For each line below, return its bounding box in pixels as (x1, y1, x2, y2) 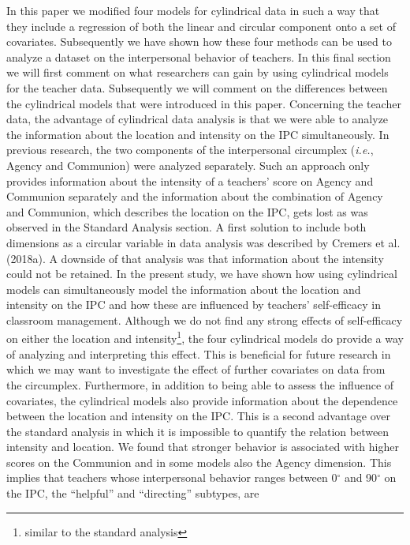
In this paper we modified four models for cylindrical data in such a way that (6, 2, 380, 18)
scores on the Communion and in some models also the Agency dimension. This (6, 453, 392, 470)
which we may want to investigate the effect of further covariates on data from (6, 361, 386, 378)
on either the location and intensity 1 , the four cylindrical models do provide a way (6, 328, 404, 347)
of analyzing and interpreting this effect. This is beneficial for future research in (6, 345, 391, 362)
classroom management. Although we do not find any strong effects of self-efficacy (6, 311, 403, 328)
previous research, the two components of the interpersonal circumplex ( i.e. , (6, 141, 374, 158)
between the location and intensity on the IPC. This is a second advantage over (6, 408, 391, 424)
